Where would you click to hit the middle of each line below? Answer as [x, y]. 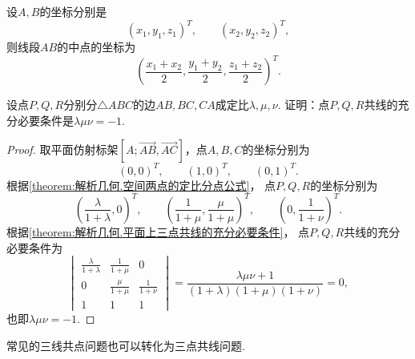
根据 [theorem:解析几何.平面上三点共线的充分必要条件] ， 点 [158, 231]
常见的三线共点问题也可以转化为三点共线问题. [126, 345]
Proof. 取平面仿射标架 [62, 149]
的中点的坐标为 [97, 47]
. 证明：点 [304, 105]
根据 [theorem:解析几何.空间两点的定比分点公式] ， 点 [141, 185]
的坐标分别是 [73, 11]
